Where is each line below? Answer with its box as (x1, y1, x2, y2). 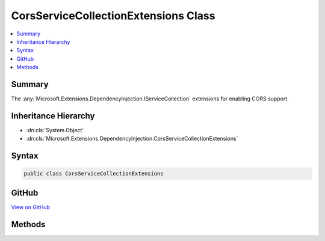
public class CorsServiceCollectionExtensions (23, 170, 164, 177)
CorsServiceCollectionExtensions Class (11, 9, 215, 22)
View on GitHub (11, 203, 51, 210)
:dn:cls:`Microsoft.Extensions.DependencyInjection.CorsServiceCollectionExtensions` (26, 135, 238, 142)
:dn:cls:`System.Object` (26, 126, 84, 133)
